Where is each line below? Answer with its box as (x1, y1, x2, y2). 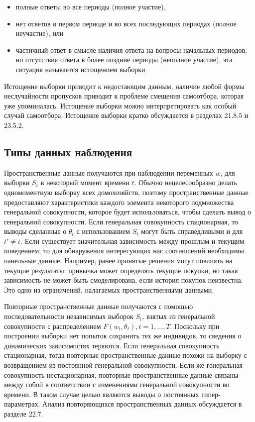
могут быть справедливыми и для (141, 226, 243, 236)
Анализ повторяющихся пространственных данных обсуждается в (42, 399, 242, 409)
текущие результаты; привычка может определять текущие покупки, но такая (4, 265, 238, 275)
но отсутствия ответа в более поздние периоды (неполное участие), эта (15, 54, 233, 65)
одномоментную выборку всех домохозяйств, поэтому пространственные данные (4, 187, 249, 197)
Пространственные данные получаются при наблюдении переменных (4, 167, 213, 178)
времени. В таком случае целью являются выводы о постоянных (4, 389, 199, 399)
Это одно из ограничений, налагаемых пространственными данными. (4, 284, 214, 295)
